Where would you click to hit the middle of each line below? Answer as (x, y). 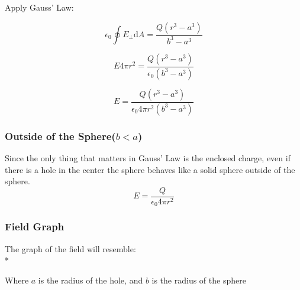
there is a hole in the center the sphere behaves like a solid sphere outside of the (150, 169)
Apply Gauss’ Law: (39, 7)
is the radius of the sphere (199, 280)
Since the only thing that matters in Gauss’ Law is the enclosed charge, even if (148, 158)
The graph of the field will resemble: (70, 248)
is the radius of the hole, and (91, 280)
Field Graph (35, 227)
